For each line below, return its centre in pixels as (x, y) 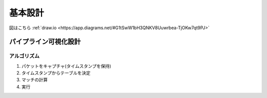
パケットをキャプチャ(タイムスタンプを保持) (66, 66)
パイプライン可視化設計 (45, 42)
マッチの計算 (35, 80)
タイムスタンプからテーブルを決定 (56, 73)
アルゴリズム (24, 56)
